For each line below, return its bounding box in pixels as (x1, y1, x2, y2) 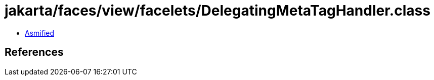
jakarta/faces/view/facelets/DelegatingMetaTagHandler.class (5, 2, 430, 19)
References (5, 46, 64, 59)
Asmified (25, 28, 55, 37)
